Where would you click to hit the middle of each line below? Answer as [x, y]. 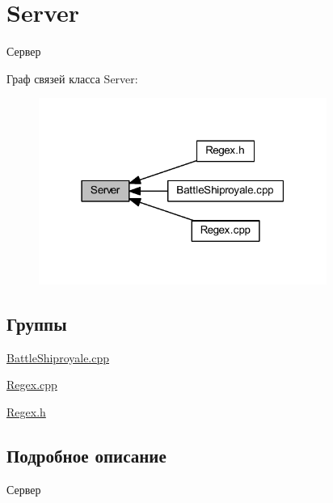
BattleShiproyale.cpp [58, 357]
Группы [37, 324]
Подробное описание [86, 455]
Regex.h [26, 412]
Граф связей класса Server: [72, 78]
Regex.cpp [32, 385]
